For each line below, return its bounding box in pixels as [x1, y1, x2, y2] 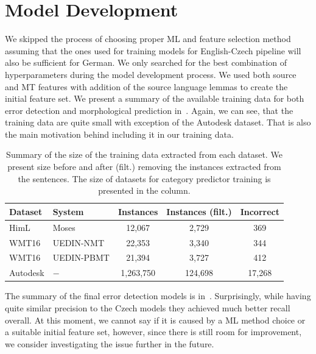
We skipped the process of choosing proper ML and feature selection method [5, 32, 291, 45]
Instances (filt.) [166, 205, 232, 218]
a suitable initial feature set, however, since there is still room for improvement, [5, 325, 302, 338]
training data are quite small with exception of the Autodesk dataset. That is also [5, 116, 311, 129]
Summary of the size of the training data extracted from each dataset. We [6, 148, 283, 161]
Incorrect [240, 205, 279, 218]
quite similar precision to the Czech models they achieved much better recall [5, 301, 290, 314]
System [52, 205, 84, 218]
